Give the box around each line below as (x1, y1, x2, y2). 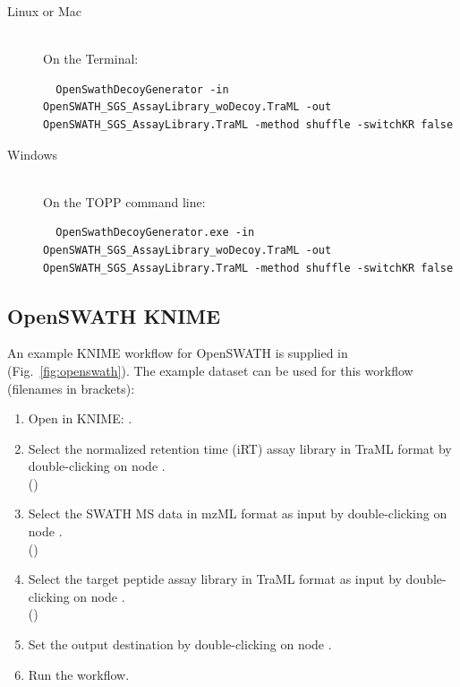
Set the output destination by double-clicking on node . (28, 635, 332, 654)
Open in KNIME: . (28, 409, 132, 428)
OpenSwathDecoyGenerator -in (55, 83, 229, 96)
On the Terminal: (43, 49, 139, 68)
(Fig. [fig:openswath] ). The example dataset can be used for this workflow (7, 361, 413, 379)
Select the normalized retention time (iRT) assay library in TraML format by (28, 439, 452, 457)
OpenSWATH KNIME (7, 301, 221, 329)
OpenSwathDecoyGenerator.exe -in (55, 226, 255, 239)
